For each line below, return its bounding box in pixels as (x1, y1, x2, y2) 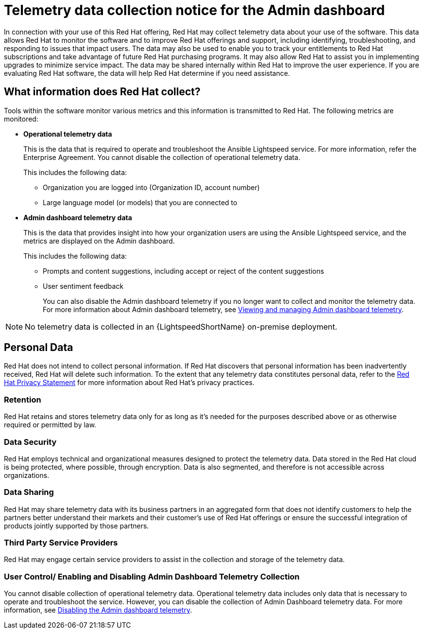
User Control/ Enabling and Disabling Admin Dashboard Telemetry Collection (4, 571, 300, 581)
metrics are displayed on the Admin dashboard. (23, 236, 175, 245)
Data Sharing (4, 487, 54, 497)
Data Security (4, 437, 57, 447)
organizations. (4, 471, 50, 479)
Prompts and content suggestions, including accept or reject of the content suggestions (43, 266, 324, 275)
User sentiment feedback (43, 281, 124, 290)
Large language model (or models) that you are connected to (43, 198, 237, 207)
